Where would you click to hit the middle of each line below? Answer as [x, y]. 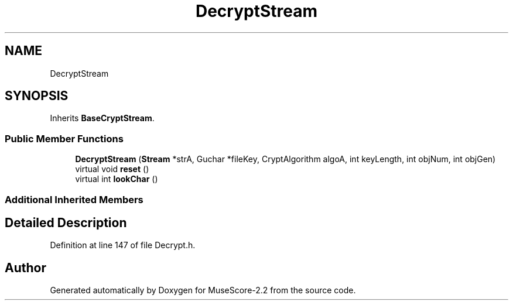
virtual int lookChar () [117, 179]
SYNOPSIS [37, 96]
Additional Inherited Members [74, 199]
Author [25, 268]
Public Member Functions [64, 138]
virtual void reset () [112, 169]
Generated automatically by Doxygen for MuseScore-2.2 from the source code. [203, 290]
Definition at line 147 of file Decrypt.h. [123, 245]
